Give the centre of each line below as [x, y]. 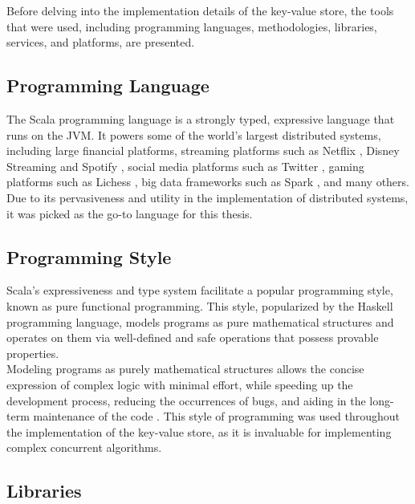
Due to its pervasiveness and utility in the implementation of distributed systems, [207, 197]
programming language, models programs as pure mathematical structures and [200, 321]
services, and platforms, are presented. [101, 42]
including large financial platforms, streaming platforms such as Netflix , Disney [203, 150]
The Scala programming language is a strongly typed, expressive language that [201, 118]
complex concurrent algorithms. [84, 447]
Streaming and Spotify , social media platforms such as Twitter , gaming [185, 166]
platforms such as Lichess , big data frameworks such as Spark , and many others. [208, 182]
